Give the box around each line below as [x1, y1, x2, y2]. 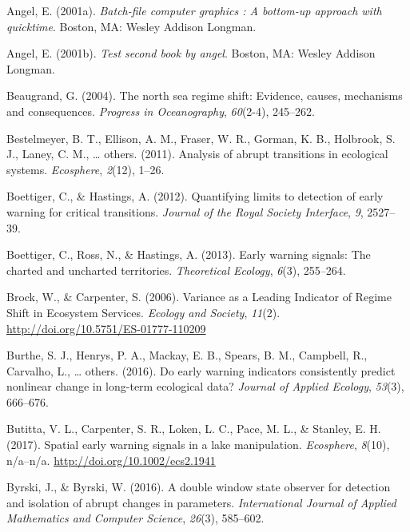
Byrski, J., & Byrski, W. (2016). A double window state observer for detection [6, 478, 391, 495]
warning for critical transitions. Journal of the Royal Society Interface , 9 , [6, 203, 364, 220]
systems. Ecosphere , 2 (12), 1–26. [6, 161, 165, 177]
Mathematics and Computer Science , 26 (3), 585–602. [6, 510, 265, 526]
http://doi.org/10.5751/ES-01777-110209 [6, 320, 206, 336]
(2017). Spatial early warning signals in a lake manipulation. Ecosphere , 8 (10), [6, 436, 390, 453]
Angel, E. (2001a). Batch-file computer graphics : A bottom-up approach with [6, 2, 382, 18]
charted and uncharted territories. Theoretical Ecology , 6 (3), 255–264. [6, 261, 346, 278]
